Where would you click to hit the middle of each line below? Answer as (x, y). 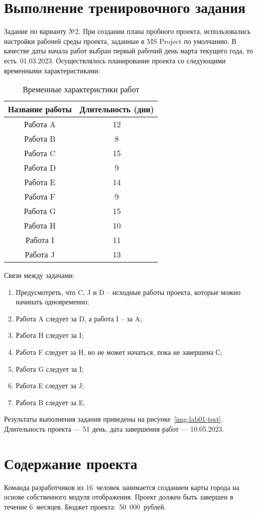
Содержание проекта (71, 463)
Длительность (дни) (117, 109)
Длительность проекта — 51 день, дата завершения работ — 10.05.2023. (114, 429)
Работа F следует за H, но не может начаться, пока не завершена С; (119, 352)
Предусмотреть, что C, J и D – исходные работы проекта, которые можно (128, 292)
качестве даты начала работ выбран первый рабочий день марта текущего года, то (128, 51)
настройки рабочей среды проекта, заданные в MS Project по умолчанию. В (120, 41)
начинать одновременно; (52, 302)
